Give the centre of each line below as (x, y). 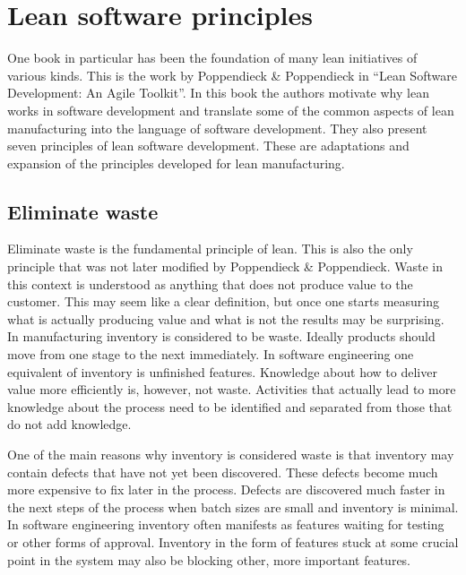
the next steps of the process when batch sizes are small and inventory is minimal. (233, 506)
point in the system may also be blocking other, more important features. (209, 559)
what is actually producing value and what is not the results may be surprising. (226, 318)
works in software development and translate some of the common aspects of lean (231, 110)
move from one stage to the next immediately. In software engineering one (211, 354)
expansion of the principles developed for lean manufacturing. (176, 163)
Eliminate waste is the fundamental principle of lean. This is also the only (210, 249)
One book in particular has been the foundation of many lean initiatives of (212, 58)
